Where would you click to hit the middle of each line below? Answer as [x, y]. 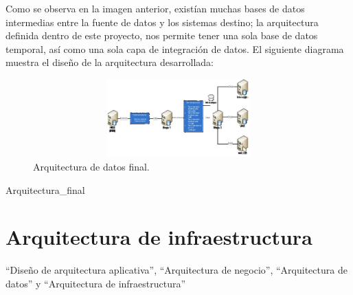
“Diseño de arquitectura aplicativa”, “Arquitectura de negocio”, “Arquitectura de [176, 270]
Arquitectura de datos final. [91, 166]
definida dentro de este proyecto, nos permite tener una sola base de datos [162, 35]
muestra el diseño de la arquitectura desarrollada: [110, 62]
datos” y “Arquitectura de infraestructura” [96, 283]
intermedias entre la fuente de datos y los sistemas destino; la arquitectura [162, 22]
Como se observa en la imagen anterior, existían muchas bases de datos [155, 8]
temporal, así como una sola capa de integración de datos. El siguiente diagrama [175, 48]
